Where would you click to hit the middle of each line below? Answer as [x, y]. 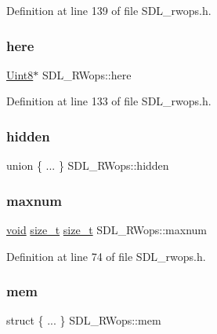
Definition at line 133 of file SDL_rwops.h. [109, 101]
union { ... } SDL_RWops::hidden [88, 165]
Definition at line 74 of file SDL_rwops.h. [106, 256]
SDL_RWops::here [87, 74]
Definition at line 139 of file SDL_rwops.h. [109, 10]
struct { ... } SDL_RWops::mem [84, 320]
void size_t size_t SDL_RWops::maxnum [107, 230]
